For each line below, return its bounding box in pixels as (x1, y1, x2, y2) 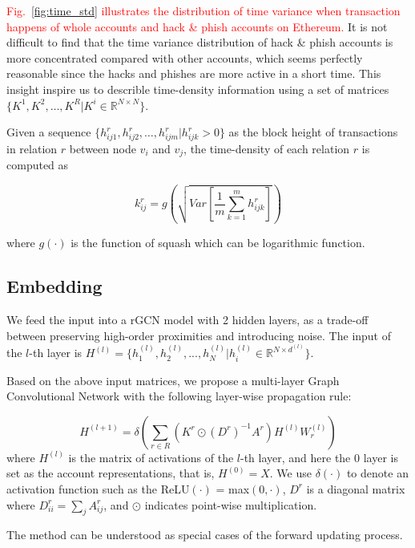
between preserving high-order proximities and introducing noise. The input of (6, 327, 392, 343)
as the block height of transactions (228, 124, 398, 140)
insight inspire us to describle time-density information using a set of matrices (6, 80, 389, 97)
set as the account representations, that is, (6, 465, 215, 481)
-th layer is (29, 344, 83, 361)
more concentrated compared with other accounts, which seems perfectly (6, 49, 363, 66)
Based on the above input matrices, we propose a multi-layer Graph (6, 371, 340, 388)
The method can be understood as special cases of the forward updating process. (6, 526, 403, 543)
